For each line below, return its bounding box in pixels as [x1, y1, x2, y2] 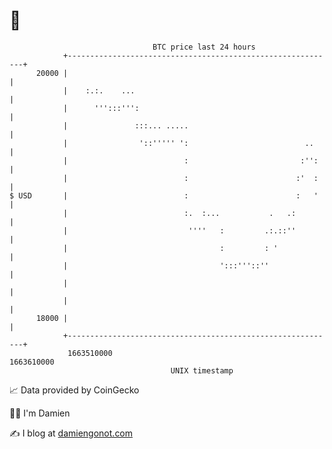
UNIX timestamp [170, 365, 234, 376]
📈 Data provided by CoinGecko [9, 384, 140, 396]
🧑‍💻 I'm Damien [9, 407, 71, 419]
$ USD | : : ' [9, 190, 319, 201]
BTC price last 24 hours [152, 42, 256, 52]
